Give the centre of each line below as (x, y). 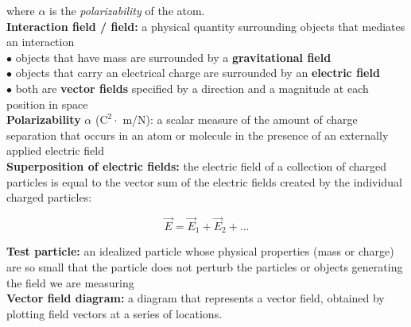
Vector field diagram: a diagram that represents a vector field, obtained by (196, 298)
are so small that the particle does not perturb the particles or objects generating (205, 266)
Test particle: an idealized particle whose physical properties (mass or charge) (200, 251)
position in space (47, 104)
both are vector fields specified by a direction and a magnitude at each (192, 88)
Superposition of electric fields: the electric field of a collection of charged (197, 165)
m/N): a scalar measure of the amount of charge (240, 119)
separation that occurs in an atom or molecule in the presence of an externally (198, 135)
